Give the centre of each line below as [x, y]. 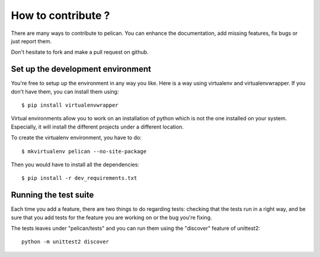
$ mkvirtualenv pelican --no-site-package [84, 151]
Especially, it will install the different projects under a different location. [97, 127]
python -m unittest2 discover [65, 242]
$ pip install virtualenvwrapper [70, 105]
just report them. [31, 41]
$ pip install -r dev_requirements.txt [79, 178]
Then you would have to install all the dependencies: [75, 164]
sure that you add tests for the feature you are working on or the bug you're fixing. [112, 217]
